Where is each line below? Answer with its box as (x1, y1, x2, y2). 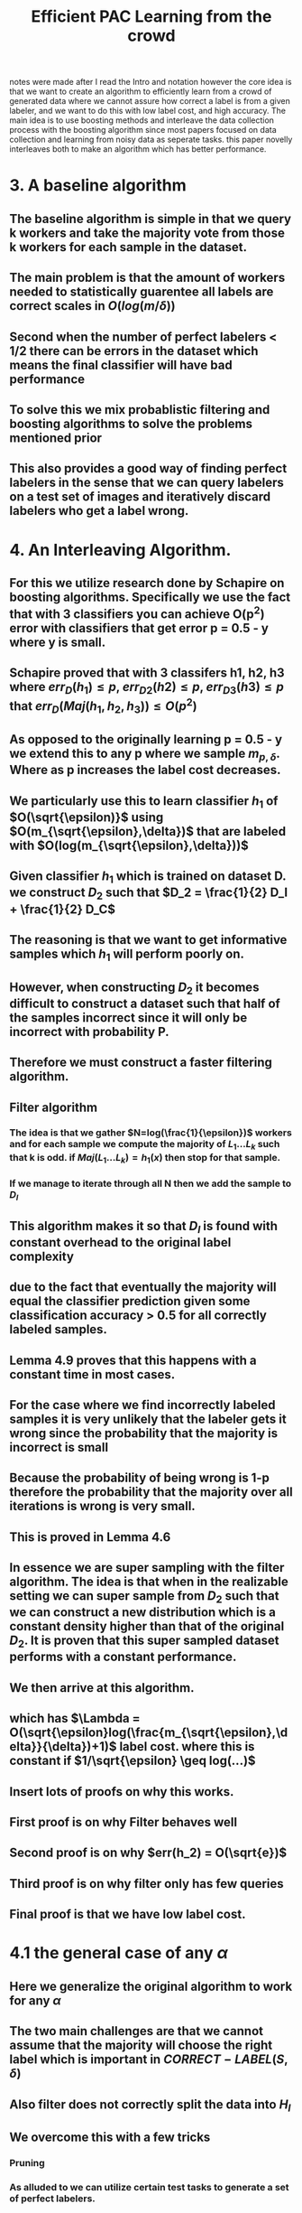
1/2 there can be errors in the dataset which (9, 343, 259, 359)
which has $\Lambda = (9, 1711, 142, 1726)
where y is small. (9, 634, 106, 649)
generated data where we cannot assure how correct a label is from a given (9, 96, 291, 107)
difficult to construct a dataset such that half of (9, 995, 281, 1011)
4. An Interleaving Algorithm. (9, 539, 232, 560)
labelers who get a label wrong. (9, 503, 189, 518)
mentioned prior (9, 430, 102, 445)
